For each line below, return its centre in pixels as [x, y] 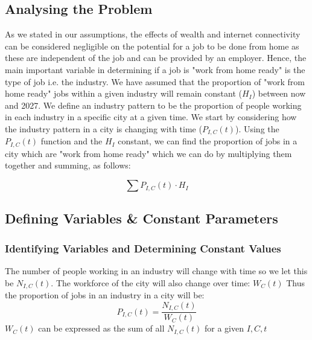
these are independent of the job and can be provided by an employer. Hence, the [156, 58]
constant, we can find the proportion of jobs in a [208, 141]
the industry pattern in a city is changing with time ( [103, 128]
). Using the [257, 128]
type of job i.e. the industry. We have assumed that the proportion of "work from [155, 81]
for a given [224, 328]
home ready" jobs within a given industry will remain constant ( [123, 93]
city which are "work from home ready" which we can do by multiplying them [148, 153]
